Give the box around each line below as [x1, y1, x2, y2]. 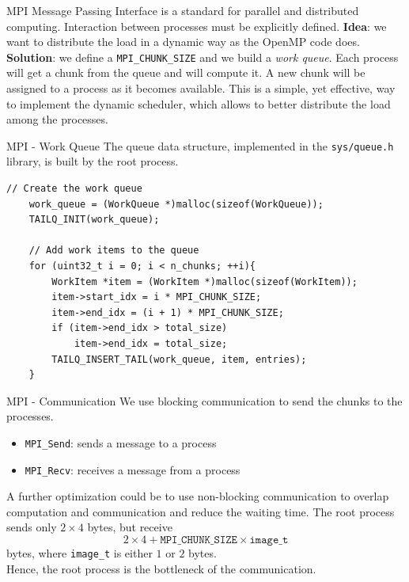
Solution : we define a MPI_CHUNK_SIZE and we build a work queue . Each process [6, 48, 399, 65]
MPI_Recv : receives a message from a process [25, 461, 240, 477]
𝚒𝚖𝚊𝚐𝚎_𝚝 [249, 534, 289, 546]
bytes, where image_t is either [6, 545, 153, 561]
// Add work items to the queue [28, 245, 199, 257]
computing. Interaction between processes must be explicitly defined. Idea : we [6, 17, 387, 34]
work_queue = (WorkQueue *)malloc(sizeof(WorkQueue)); [28, 198, 324, 210]
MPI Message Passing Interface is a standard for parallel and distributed [6, 2, 359, 18]
